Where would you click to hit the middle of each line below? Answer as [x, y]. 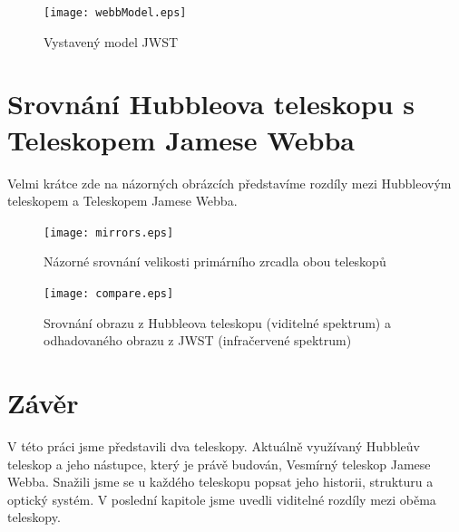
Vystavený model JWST [111, 41]
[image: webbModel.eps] [115, 13]
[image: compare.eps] [109, 294]
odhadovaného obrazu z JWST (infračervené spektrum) [198, 340]
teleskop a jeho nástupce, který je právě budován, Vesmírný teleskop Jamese [219, 464]
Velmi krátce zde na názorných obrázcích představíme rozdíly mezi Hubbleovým [229, 183]
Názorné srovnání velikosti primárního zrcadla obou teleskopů [215, 261]
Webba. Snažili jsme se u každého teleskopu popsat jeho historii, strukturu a [220, 482]
